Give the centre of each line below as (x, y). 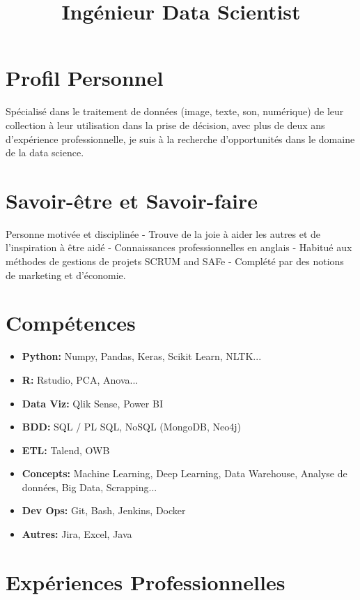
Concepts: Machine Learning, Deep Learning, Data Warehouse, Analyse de (185, 473)
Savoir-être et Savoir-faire (132, 200)
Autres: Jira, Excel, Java (77, 534)
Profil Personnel (85, 78)
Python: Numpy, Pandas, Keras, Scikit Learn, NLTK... (142, 356)
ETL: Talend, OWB (66, 450)
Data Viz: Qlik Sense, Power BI (92, 403)
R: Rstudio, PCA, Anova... (80, 379)
